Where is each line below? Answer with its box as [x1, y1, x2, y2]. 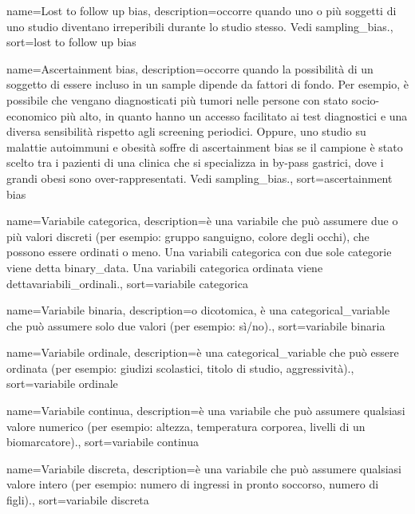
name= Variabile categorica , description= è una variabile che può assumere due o [6, 212, 398, 229]
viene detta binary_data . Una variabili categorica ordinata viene [6, 259, 323, 275]
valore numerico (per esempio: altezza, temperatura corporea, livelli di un [6, 417, 366, 434]
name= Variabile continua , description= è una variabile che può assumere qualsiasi [6, 402, 405, 419]
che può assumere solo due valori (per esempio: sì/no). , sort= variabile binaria [6, 317, 385, 334]
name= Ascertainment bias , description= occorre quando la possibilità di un [6, 60, 373, 77]
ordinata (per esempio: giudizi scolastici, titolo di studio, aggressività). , [6, 359, 354, 376]
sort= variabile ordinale [6, 375, 118, 392]
